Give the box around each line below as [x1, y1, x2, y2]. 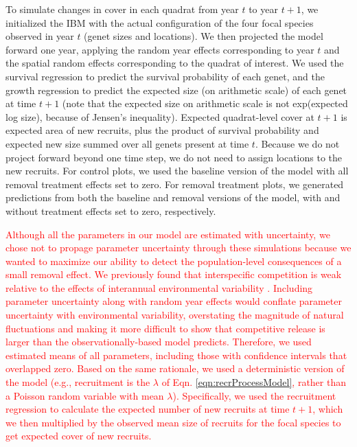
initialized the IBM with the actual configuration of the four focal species [5, 15, 314, 30]
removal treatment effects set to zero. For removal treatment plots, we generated [5, 176, 344, 191]
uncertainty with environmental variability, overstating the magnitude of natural [5, 308, 344, 322]
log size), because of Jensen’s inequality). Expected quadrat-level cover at [5, 109, 314, 124]
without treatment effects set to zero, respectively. [5, 203, 216, 218]
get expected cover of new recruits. [5, 428, 152, 443]
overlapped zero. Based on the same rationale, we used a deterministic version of [5, 361, 345, 376]
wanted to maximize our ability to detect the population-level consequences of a [5, 253, 342, 268]
